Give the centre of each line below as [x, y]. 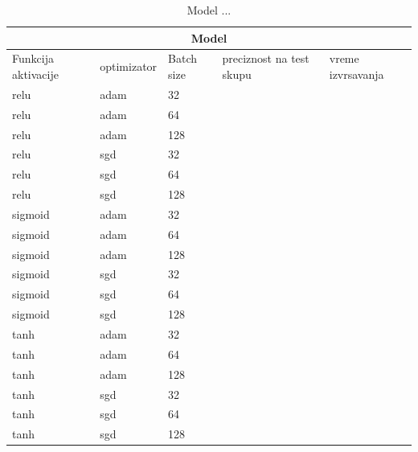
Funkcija [33, 58]
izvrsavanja [357, 74]
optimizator [129, 66]
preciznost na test [266, 58]
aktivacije [35, 74]
